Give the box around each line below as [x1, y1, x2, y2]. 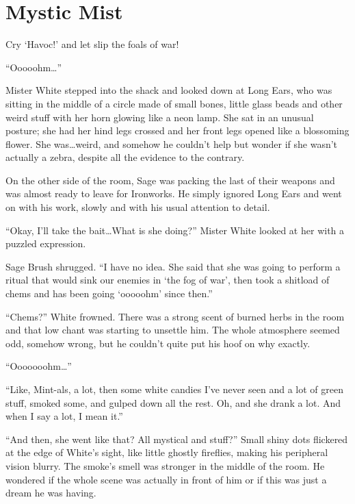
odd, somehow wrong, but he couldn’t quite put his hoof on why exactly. [5, 336, 311, 350]
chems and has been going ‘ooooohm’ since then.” [5, 286, 213, 301]
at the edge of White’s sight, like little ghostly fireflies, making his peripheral [5, 445, 328, 459]
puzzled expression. [5, 236, 86, 251]
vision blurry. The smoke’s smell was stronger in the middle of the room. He [5, 458, 325, 473]
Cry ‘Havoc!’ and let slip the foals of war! [5, 37, 179, 51]
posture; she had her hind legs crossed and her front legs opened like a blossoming [5, 123, 350, 138]
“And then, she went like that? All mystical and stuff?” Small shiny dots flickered [5, 431, 348, 446]
